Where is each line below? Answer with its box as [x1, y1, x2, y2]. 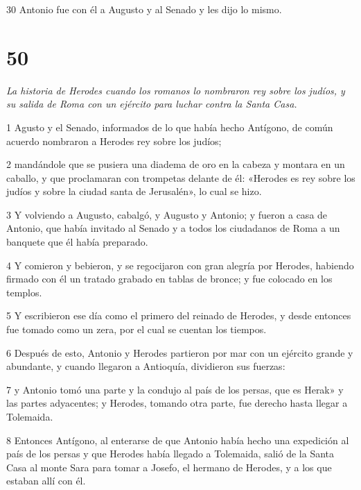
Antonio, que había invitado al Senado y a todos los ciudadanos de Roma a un [6, 221, 340, 235]
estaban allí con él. [6, 473, 86, 488]
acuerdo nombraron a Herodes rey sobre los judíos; [6, 133, 222, 148]
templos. [6, 285, 42, 299]
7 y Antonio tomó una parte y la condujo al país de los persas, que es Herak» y [6, 382, 344, 396]
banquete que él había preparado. [6, 235, 148, 249]
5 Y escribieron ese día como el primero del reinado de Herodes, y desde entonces [6, 308, 351, 323]
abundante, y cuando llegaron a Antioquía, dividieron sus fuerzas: [6, 359, 285, 373]
